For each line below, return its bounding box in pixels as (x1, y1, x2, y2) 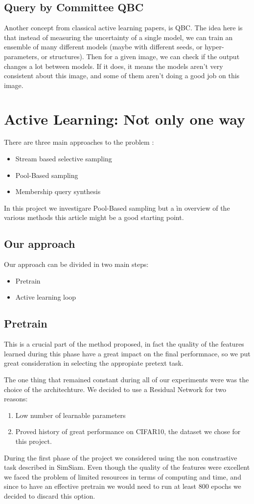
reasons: (4, 394, 28, 404)
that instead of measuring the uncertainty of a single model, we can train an (4, 32, 233, 42)
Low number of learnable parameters (15, 410, 126, 420)
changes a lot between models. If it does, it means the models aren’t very (4, 61, 223, 71)
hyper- (205, 42, 224, 52)
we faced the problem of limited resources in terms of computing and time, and (4, 471, 241, 482)
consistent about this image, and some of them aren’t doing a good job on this (4, 70, 240, 81)
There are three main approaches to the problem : (4, 137, 154, 147)
